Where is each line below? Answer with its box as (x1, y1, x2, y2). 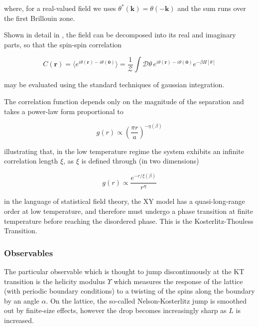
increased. (4, 315, 34, 325)
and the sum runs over (177, 3, 246, 13)
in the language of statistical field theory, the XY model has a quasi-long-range (4, 196, 245, 206)
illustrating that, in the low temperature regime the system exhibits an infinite (4, 146, 244, 156)
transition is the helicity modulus (4, 276, 105, 286)
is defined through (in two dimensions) (81, 156, 199, 166)
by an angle (4, 295, 39, 306)
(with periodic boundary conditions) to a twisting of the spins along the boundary (4, 286, 255, 296)
